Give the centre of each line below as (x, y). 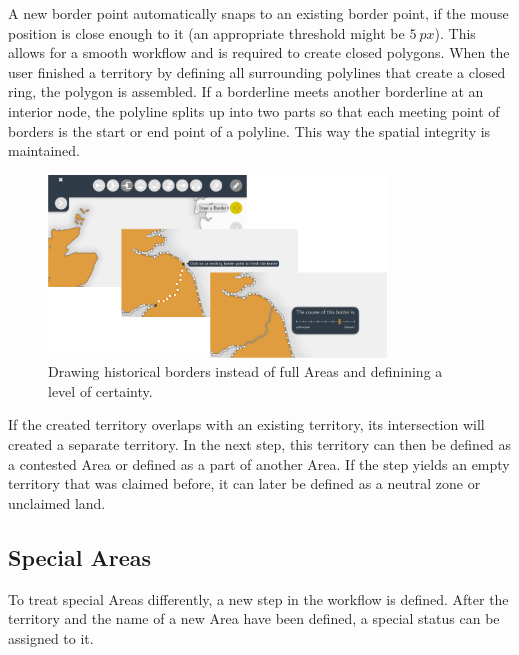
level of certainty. (100, 390)
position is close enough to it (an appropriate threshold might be (206, 32)
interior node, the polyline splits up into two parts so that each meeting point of (254, 110)
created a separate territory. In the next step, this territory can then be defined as (260, 443)
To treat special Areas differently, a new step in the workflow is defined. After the (258, 598)
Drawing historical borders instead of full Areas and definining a (245, 371)
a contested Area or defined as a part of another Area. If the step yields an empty (259, 463)
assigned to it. (51, 637)
